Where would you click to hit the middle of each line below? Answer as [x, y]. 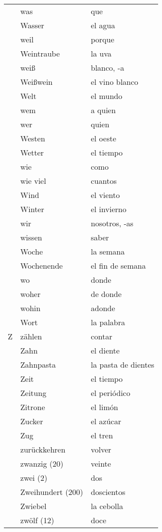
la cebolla [107, 506]
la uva [101, 53]
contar [101, 336]
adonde [103, 308]
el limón [104, 407]
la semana [108, 251]
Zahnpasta [38, 365]
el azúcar [106, 421]
